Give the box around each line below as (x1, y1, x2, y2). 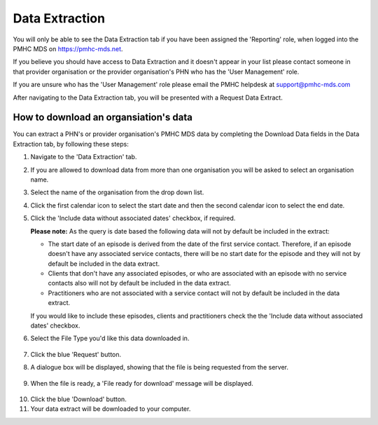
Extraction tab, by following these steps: (13, 140, 129, 148)
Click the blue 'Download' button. (30, 395, 127, 403)
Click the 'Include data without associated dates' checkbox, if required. (30, 214, 236, 222)
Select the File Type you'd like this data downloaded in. (30, 334, 190, 343)
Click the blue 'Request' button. (30, 350, 122, 358)
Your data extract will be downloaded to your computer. (30, 405, 191, 413)
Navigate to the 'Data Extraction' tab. (30, 153, 137, 161)
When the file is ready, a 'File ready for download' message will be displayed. (30, 379, 253, 387)
